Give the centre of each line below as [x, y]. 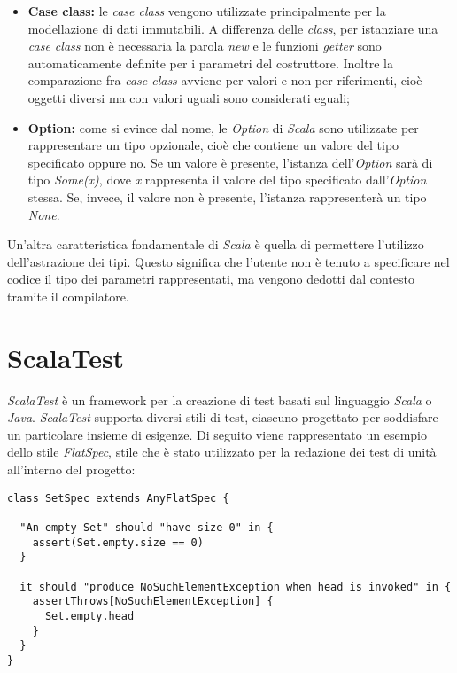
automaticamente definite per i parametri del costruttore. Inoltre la [210, 63]
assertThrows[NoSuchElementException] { [153, 602]
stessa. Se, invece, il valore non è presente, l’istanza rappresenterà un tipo [227, 196]
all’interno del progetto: [71, 469]
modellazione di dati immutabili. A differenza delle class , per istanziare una [233, 28]
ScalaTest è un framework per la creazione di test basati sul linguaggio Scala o [220, 399]
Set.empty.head [89, 616]
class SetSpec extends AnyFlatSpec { [118, 498]
